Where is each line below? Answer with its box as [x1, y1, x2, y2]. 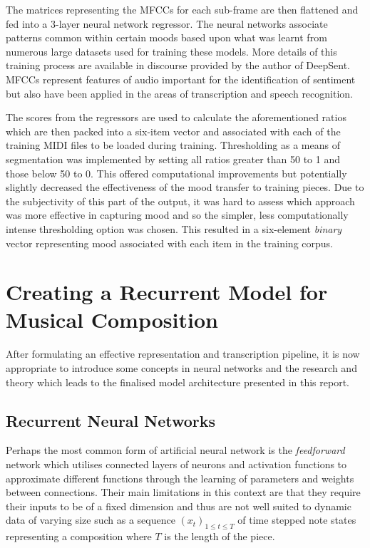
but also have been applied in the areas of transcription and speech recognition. [6, 86, 353, 100]
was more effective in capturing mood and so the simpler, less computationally [6, 207, 349, 222]
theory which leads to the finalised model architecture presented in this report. [6, 374, 349, 389]
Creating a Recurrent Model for [6, 277, 328, 306]
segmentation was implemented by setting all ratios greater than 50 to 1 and [6, 151, 340, 166]
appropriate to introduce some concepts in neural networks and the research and [6, 361, 357, 375]
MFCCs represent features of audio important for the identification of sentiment [6, 71, 356, 86]
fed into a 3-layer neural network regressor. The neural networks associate [6, 16, 328, 31]
